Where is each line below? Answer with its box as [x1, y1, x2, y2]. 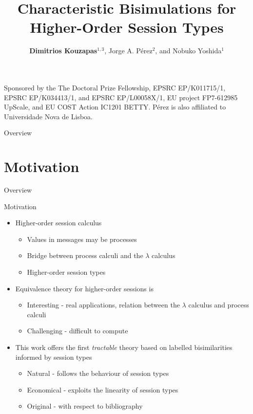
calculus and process [188, 300, 249, 310]
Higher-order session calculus [15, 218, 102, 228]
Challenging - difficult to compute [27, 326, 128, 336]
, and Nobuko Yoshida [155, 45, 222, 56]
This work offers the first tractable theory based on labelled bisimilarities [15, 342, 233, 352]
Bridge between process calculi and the [27, 250, 143, 261]
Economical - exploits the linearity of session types [27, 384, 178, 394]
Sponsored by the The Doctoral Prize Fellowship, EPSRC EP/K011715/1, [4, 82, 226, 92]
